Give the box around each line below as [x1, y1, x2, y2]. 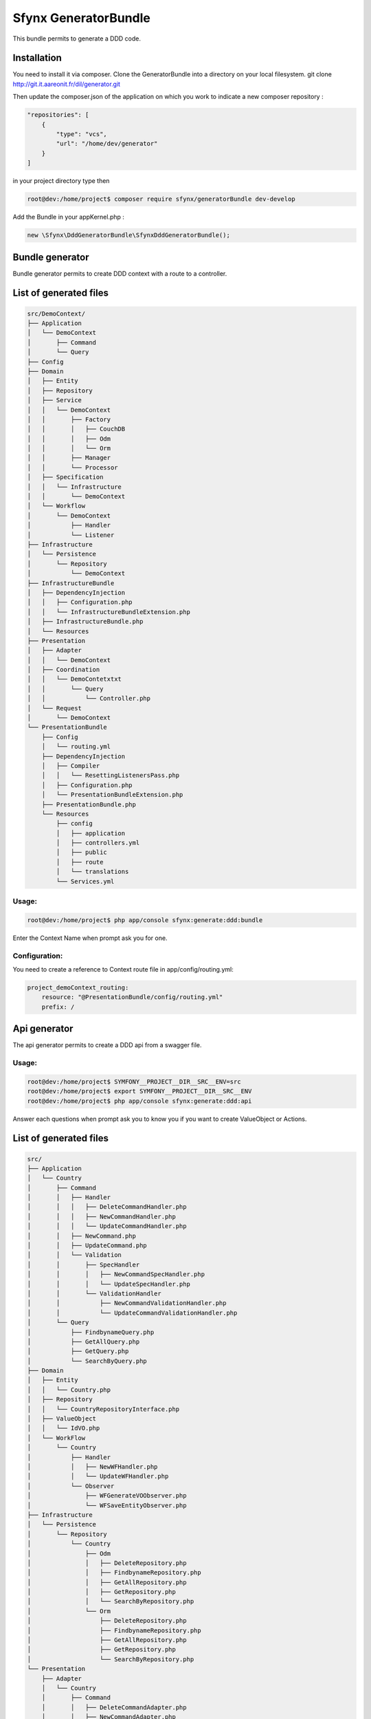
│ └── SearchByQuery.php [27, 1357, 147, 1365]
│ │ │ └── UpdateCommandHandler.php [27, 1223, 187, 1230]
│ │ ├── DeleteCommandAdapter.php [41, 1703, 187, 1711]
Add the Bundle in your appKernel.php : [12, 213, 125, 221]
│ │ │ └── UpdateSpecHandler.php [27, 1280, 190, 1288]
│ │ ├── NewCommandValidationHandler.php [27, 1300, 227, 1307]
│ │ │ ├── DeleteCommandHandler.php [27, 1203, 187, 1211]
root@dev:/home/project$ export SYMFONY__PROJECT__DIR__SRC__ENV [27, 1087, 252, 1095]
